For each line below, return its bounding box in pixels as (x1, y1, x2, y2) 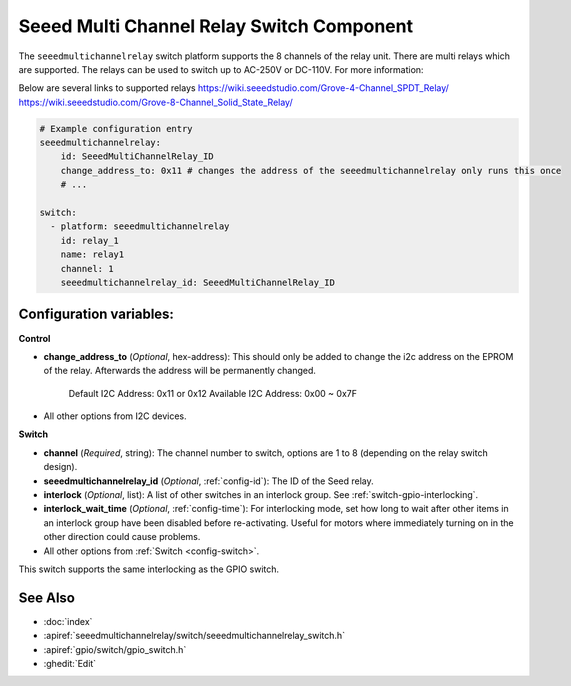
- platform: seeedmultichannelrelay (50, 221, 230, 232)
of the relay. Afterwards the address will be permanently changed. (43, 365, 317, 377)
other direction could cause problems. (43, 531, 201, 543)
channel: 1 (60, 263, 114, 274)
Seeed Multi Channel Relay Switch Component (18, 15, 414, 37)
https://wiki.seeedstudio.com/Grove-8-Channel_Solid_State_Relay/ (18, 96, 294, 108)
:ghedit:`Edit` (43, 658, 97, 670)
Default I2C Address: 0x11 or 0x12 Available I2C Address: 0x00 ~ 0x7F (68, 387, 357, 399)
